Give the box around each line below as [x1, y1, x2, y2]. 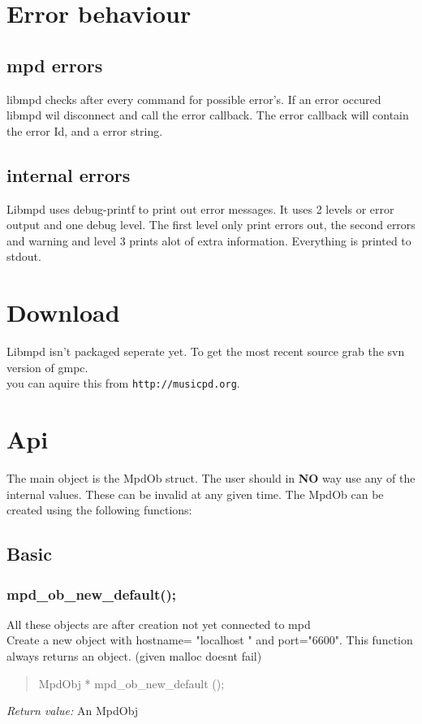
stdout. [6, 248, 41, 265]
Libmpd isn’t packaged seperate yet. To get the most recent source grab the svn [6, 343, 405, 360]
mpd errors [6, 52, 103, 77]
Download [6, 296, 120, 329]
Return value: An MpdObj [6, 702, 139, 719]
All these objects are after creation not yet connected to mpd [6, 615, 311, 632]
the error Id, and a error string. [6, 122, 163, 139]
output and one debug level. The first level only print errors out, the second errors [6, 216, 416, 233]
